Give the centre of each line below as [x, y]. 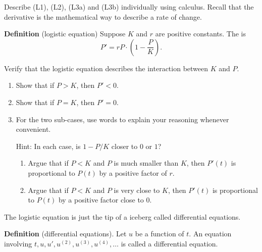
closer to [124, 146]
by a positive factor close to [101, 200]
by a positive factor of [133, 172]
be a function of [160, 234]
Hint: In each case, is [48, 146]
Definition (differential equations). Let [65, 234]
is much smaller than [146, 163]
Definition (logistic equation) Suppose [65, 34]
